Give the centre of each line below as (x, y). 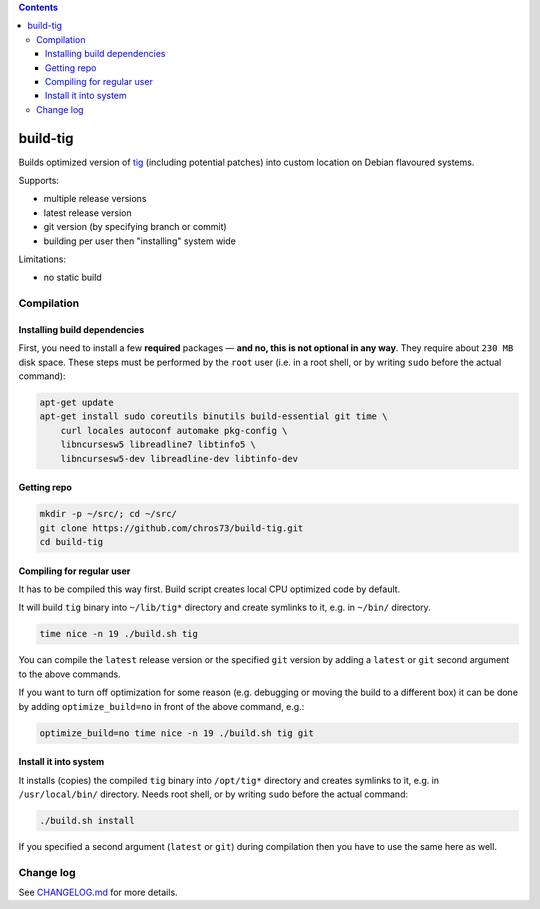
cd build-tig (71, 542)
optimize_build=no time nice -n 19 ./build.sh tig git (176, 733)
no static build (72, 277)
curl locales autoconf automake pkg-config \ (174, 430)
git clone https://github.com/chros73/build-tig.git (171, 528)
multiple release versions (95, 199)
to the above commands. (70, 674)
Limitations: (42, 259)
